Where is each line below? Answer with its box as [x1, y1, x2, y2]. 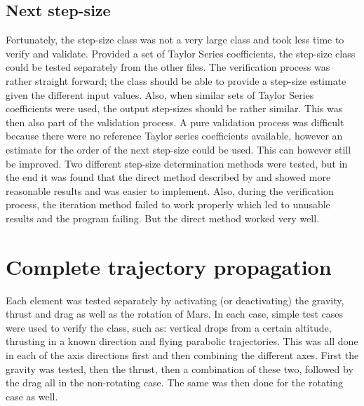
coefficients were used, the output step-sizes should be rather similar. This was [6, 101, 343, 116]
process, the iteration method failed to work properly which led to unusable [6, 197, 330, 212]
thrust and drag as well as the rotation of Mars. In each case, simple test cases [6, 306, 344, 321]
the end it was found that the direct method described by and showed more [6, 170, 331, 184]
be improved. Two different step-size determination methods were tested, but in [6, 156, 348, 170]
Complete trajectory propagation [6, 252, 332, 280]
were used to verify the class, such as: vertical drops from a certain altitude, [6, 320, 332, 334]
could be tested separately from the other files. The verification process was [6, 60, 330, 74]
